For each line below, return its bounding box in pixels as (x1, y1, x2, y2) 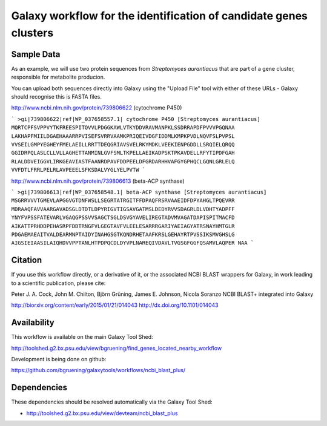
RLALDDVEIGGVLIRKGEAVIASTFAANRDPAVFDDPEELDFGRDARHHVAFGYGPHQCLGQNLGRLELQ (11, 158, 236, 165)
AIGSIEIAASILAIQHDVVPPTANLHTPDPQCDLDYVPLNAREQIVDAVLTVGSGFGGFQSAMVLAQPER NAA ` (11, 240, 254, 246)
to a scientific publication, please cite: (11, 279, 106, 287)
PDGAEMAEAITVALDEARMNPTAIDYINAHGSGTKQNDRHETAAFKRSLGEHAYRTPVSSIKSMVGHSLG (11, 231, 236, 238)
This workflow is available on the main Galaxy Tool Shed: (11, 333, 154, 341)
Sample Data (11, 49, 61, 59)
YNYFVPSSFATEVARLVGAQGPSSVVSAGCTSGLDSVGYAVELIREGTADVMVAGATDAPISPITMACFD (11, 214, 236, 221)
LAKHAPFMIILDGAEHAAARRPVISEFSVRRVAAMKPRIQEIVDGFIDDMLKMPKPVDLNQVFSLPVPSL (11, 133, 236, 139)
